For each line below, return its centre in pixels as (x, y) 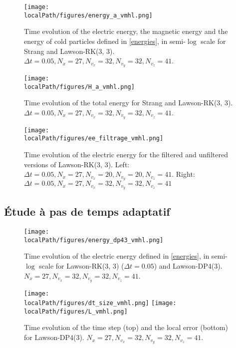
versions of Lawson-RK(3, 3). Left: (77, 164)
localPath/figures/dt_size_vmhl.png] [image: (100, 303)
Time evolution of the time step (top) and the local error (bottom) (126, 327)
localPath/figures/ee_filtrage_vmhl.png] (94, 139)
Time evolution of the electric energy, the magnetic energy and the (126, 31)
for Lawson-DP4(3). (54, 337)
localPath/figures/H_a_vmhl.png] (79, 87)
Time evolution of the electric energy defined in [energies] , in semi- (126, 256)
